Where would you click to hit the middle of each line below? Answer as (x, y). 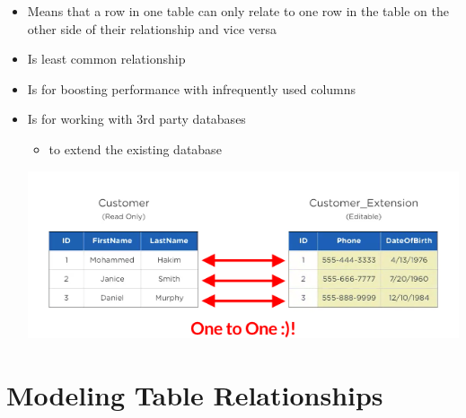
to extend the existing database (135, 148)
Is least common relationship (106, 59)
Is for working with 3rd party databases (136, 119)
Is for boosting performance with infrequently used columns (192, 88)
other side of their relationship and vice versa (152, 28)
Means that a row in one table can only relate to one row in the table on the (238, 11)
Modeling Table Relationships (195, 394)
